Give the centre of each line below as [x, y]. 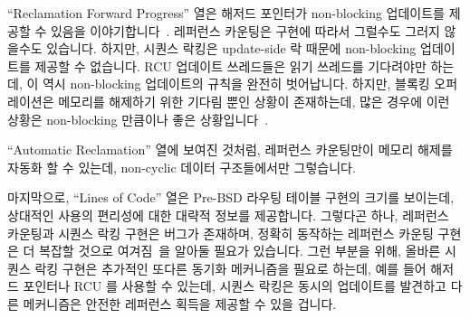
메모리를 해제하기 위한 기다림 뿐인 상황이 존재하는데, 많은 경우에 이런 [254, 101]
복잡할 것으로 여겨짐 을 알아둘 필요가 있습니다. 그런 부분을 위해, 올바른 [240, 251]
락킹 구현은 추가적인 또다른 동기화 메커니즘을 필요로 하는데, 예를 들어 [230, 268]
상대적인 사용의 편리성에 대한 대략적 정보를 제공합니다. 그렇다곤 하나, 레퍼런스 [228, 215]
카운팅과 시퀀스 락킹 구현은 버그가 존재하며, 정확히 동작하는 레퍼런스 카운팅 [221, 233]
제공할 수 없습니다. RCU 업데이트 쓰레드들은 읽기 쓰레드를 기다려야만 [230, 65]
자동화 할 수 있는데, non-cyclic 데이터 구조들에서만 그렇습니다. [182, 167]
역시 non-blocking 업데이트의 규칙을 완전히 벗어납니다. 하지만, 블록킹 [236, 84]
